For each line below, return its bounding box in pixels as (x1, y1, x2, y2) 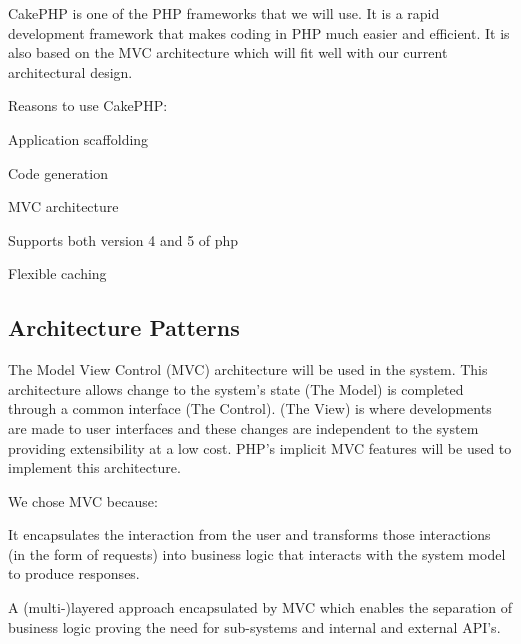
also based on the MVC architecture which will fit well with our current (8, 42, 448, 63)
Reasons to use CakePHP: (8, 95, 168, 116)
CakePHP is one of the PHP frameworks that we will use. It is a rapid (8, 3, 440, 23)
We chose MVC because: (8, 490, 158, 511)
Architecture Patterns (8, 312, 240, 343)
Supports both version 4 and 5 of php (8, 229, 239, 250)
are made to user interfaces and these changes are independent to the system (8, 417, 479, 438)
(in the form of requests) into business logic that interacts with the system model (8, 543, 506, 564)
